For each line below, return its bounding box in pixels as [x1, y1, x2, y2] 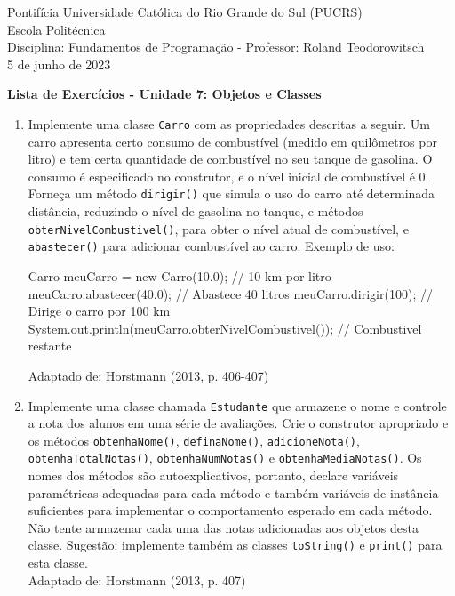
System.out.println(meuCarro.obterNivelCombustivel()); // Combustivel [28, 318, 422, 337]
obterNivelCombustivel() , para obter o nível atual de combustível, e [28, 219, 409, 238]
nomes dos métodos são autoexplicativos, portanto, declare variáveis [28, 466, 399, 485]
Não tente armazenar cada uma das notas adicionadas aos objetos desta [28, 518, 419, 536]
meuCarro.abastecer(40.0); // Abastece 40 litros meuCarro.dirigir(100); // [28, 284, 433, 302]
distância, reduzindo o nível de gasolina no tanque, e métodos [28, 202, 363, 221]
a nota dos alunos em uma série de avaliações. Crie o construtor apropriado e [28, 414, 449, 432]
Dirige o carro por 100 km [28, 302, 171, 320]
